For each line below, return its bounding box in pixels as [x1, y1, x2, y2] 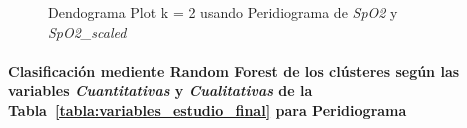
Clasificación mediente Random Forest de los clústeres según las [8, 60, 460, 81]
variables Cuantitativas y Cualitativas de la [8, 80, 313, 101]
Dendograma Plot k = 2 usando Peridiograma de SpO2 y [48, 2, 398, 22]
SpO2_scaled [48, 21, 127, 42]
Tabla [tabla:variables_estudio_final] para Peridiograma [8, 99, 407, 120]
